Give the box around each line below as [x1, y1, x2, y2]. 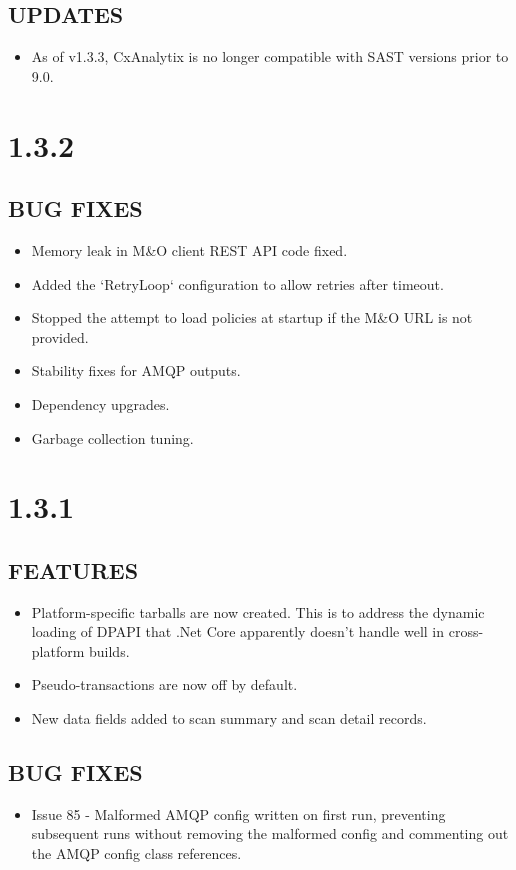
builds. [89, 640, 130, 661]
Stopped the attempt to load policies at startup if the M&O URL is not [31, 307, 473, 328]
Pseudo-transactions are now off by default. [31, 674, 298, 695]
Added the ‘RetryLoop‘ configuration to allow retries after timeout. [31, 273, 444, 294]
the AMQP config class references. [31, 843, 242, 864]
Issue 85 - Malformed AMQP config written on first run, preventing [31, 803, 446, 824]
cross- [448, 621, 484, 642]
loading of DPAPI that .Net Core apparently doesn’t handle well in [31, 621, 445, 642]
